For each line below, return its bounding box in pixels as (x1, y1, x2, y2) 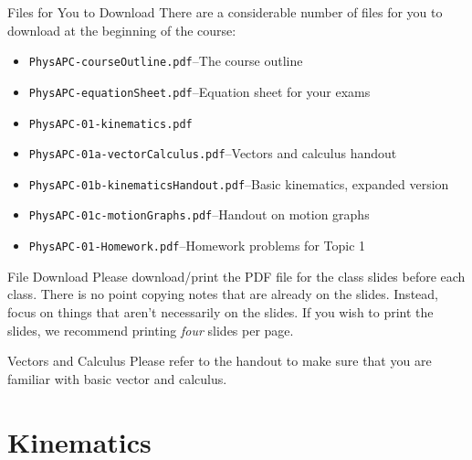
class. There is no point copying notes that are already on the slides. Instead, (7, 284, 438, 304)
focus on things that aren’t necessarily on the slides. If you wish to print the (7, 302, 434, 321)
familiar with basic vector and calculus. (7, 369, 227, 388)
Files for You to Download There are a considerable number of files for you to (7, 3, 443, 21)
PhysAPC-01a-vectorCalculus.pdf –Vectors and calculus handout (28, 144, 397, 163)
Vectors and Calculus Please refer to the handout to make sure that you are (7, 351, 432, 370)
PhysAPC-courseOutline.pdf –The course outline (28, 51, 303, 70)
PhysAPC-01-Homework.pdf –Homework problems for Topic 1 (28, 236, 366, 255)
